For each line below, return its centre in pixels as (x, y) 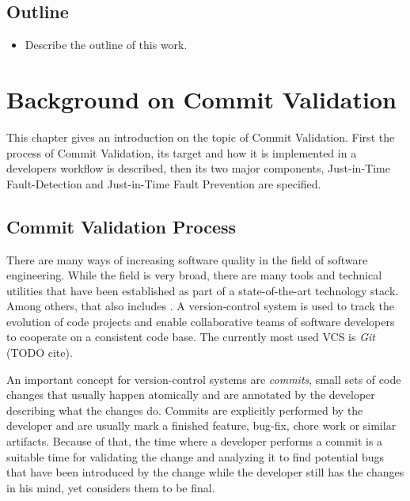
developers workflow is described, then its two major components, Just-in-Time (198, 168)
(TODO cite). (40, 353)
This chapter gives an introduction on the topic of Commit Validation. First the (201, 137)
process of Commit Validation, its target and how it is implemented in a (182, 152)
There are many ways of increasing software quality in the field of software (187, 259)
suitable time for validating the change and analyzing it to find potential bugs (196, 456)
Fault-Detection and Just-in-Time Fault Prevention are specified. (164, 183)
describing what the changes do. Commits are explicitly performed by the (185, 410)
